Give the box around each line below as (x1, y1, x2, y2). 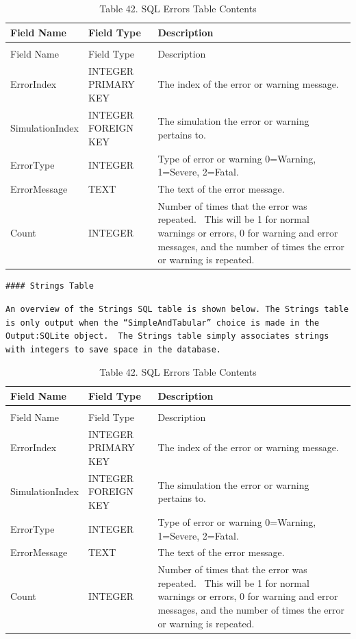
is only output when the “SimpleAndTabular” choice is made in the (5, 317, 320, 328)
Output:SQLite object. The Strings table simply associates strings (5, 331, 329, 341)
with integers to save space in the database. (5, 344, 221, 354)
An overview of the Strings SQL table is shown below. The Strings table (5, 304, 349, 314)
